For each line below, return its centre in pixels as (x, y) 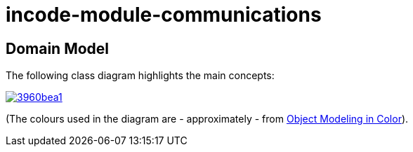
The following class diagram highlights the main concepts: (140, 76)
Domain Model (58, 48)
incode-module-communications (164, 15)
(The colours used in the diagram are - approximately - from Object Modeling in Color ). (207, 119)
